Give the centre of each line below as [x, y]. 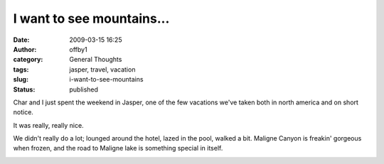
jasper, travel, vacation [102, 69]
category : [28, 60]
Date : [21, 40]
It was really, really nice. [49, 125]
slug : [21, 80]
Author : [25, 49]
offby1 [79, 49]
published [84, 89]
